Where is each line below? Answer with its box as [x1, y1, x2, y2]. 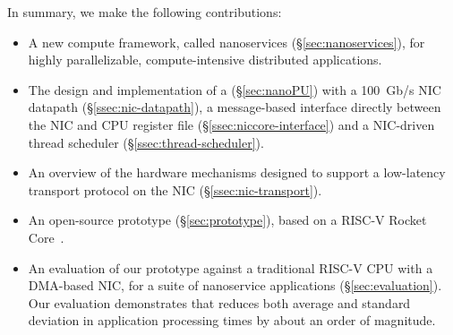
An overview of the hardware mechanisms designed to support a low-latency [28, 163, 446, 182]
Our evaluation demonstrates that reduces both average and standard [28, 293, 411, 312]
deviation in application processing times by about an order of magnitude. [28, 311, 436, 330]
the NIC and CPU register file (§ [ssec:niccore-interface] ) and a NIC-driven [28, 115, 435, 133]
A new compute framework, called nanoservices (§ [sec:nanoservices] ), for [28, 32, 425, 51]
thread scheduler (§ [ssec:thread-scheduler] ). [28, 133, 264, 151]
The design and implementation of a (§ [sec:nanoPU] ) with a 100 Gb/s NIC [28, 80, 441, 99]
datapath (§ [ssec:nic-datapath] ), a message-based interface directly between [28, 98, 441, 116]
